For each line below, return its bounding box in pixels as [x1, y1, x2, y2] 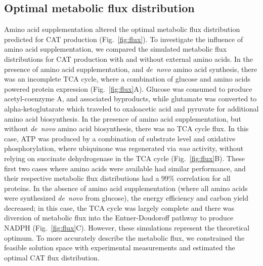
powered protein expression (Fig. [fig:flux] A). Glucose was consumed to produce [4, 83, 252, 94]
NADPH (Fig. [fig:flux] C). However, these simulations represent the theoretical [4, 222, 250, 233]
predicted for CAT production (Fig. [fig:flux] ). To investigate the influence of [4, 33, 243, 44]
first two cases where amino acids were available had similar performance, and [4, 163, 246, 173]
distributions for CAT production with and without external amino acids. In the [4, 53, 253, 64]
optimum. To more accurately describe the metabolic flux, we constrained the [4, 232, 245, 243]
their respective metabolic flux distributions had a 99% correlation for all [4, 173, 231, 183]
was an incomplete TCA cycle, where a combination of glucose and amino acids [4, 73, 250, 84]
